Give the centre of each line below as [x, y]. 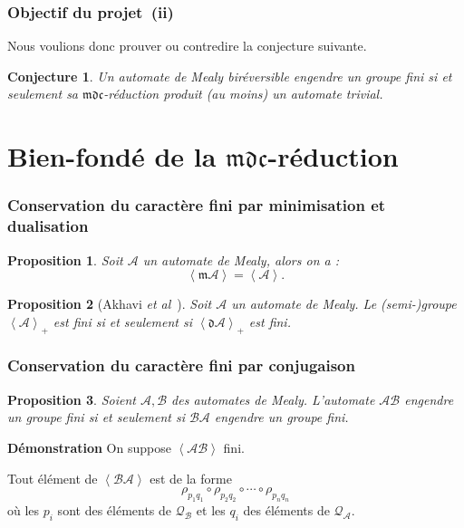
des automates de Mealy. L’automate [273, 399]
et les [211, 509]
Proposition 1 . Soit [65, 259]
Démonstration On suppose [89, 447]
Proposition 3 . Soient [72, 399]
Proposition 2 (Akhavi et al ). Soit [110, 304]
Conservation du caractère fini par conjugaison [181, 365]
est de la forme [191, 478]
